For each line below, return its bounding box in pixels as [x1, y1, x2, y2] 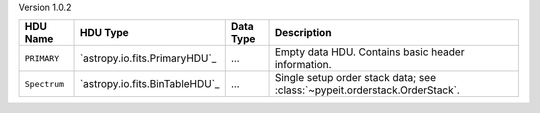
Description [274, 26, 332, 40]
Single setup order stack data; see [274, 71, 437, 85]
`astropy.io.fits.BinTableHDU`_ [79, 77, 220, 91]
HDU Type [79, 26, 129, 40]
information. [274, 58, 332, 72]
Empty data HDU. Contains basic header [274, 45, 465, 59]
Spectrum [24, 78, 65, 89]
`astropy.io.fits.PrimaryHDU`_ [79, 51, 217, 65]
